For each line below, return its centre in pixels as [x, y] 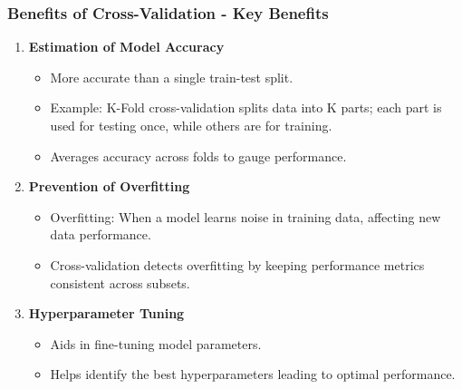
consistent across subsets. [120, 282]
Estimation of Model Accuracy [126, 47]
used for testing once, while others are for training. [191, 125]
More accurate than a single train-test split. [172, 77]
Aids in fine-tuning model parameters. [156, 343]
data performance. [101, 234]
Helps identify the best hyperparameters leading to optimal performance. [253, 374]
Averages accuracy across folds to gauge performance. [198, 156]
